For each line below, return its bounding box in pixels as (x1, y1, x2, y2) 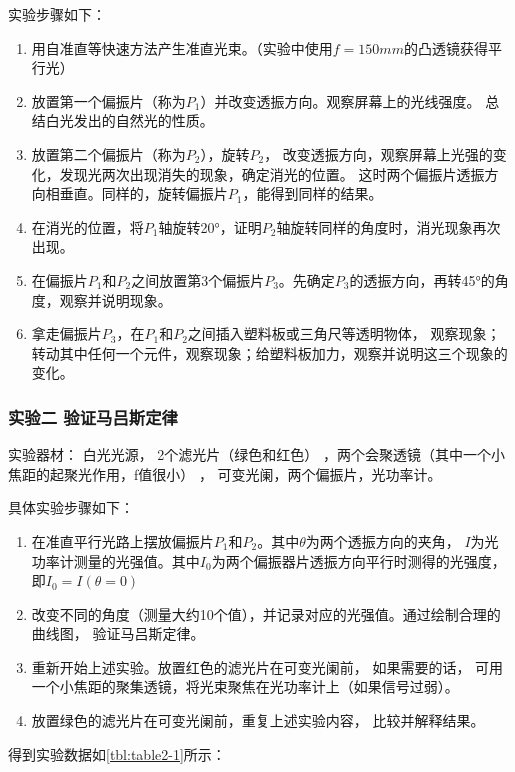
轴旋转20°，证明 (158, 216, 262, 237)
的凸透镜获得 (403, 37, 488, 58)
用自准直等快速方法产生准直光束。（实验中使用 (31, 37, 333, 58)
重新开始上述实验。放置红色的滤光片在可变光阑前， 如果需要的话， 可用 (31, 656, 504, 677)
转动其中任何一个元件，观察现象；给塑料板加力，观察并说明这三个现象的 (31, 342, 508, 363)
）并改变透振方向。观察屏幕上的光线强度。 (200, 90, 481, 111)
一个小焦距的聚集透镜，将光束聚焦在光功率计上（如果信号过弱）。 (31, 676, 459, 697)
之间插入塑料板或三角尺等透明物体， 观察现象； (187, 323, 501, 344)
